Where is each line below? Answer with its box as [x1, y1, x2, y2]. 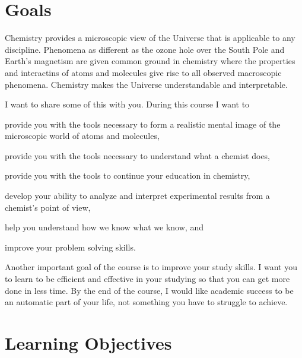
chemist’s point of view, [5, 201, 91, 213]
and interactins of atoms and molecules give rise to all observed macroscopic [5, 66, 282, 78]
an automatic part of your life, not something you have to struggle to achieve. [5, 296, 288, 308]
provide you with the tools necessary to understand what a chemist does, [5, 149, 271, 161]
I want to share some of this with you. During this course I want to [5, 98, 250, 110]
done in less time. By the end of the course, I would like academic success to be [5, 284, 294, 296]
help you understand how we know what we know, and [5, 221, 204, 233]
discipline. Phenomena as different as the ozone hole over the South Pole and [5, 43, 285, 55]
